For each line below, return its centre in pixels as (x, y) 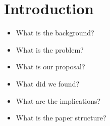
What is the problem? (50, 49)
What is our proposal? (50, 67)
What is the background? (55, 33)
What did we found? (48, 83)
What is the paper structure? (61, 118)
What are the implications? (58, 100)
